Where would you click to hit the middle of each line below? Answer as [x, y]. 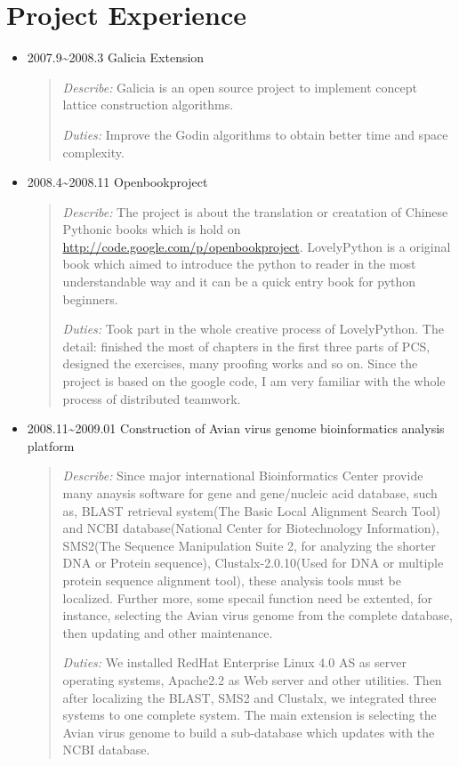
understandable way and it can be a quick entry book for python [239, 282]
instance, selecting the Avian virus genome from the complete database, [258, 615]
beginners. [90, 298]
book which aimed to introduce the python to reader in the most [239, 264]
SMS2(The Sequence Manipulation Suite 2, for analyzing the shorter [249, 545]
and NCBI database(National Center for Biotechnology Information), [251, 528]
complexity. [93, 152]
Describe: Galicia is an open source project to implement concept [240, 87]
